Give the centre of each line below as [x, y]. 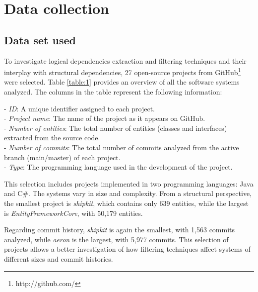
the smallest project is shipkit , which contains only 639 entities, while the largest [126, 203]
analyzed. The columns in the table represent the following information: [113, 92]
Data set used [40, 40]
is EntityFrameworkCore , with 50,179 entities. [73, 213]
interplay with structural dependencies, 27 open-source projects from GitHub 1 [123, 71]
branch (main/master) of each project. [62, 157]
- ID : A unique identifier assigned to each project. [79, 108]
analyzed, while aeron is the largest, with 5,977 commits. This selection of [116, 239]
